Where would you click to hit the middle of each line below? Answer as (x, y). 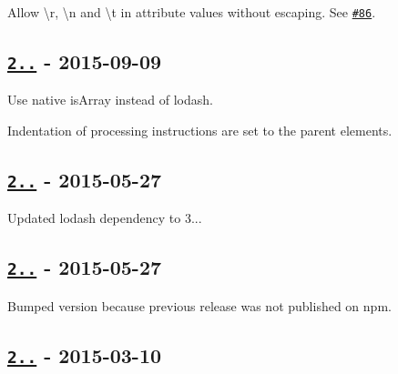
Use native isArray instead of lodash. (110, 100)
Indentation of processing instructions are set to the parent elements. (200, 131)
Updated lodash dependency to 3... (105, 218)
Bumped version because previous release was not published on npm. (199, 305)
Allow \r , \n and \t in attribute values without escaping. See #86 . (192, 12)
